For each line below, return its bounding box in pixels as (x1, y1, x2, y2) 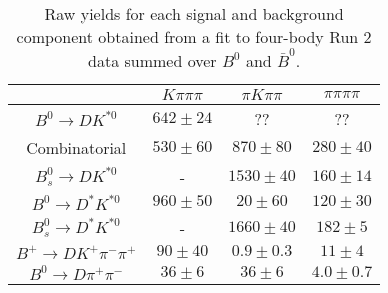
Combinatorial (26, 135, 127, 159)
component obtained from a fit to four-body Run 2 (16, 25, 372, 48)
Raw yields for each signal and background (44, 2, 344, 25)
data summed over (88, 48, 217, 72)
